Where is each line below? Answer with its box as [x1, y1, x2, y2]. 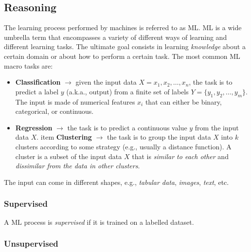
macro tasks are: [4, 60, 53, 71]
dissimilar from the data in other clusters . [15, 161, 140, 171]
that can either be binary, [145, 96, 222, 107]
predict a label [15, 86, 59, 96]
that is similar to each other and [132, 151, 229, 161]
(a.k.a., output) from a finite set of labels [66, 86, 189, 96]
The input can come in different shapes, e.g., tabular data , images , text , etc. [4, 177, 229, 187]
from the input [195, 122, 239, 132]
